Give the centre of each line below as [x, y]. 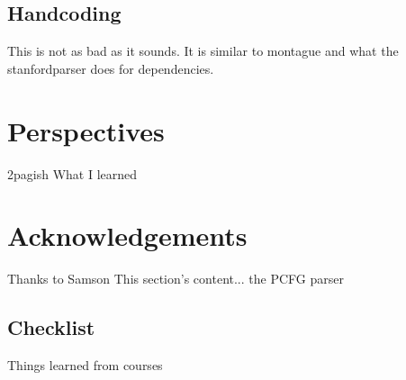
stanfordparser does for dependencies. [111, 68]
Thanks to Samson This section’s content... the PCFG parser [176, 279]
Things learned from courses [85, 365]
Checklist [51, 327]
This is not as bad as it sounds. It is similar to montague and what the [203, 51]
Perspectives [86, 130]
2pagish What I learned [72, 173]
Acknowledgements [127, 235]
